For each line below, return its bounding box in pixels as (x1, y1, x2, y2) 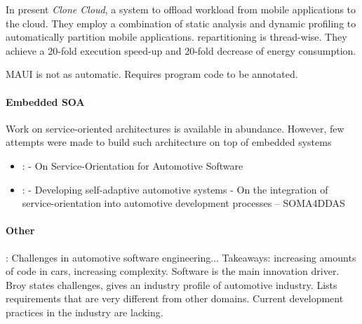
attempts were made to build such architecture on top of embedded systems (6, 135, 332, 149)
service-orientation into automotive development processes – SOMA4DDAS (22, 196, 345, 210)
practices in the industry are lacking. (6, 304, 163, 319)
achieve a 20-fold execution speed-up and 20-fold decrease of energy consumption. (6, 43, 356, 58)
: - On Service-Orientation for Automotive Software (22, 158, 243, 173)
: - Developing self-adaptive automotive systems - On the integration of (22, 182, 328, 196)
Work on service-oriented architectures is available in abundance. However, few (6, 121, 344, 135)
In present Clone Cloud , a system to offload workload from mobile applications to (6, 2, 356, 16)
